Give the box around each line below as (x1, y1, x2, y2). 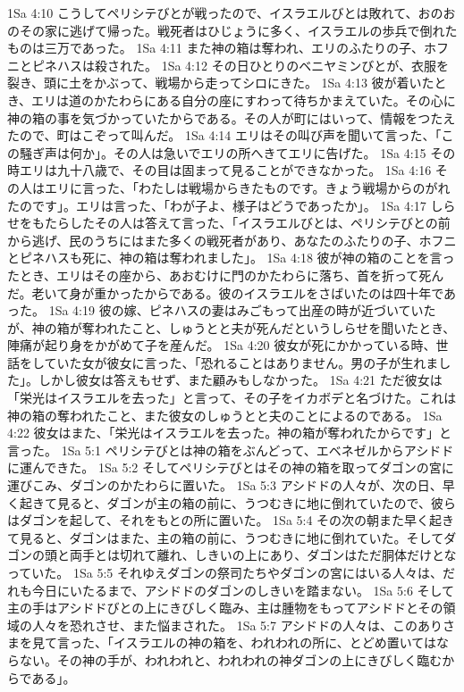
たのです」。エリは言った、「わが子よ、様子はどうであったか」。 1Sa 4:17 (7, 196, 426, 214)
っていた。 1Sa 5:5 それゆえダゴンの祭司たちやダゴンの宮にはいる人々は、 (7, 563, 443, 581)
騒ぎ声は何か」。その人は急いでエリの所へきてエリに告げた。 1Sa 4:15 (19, 143, 426, 162)
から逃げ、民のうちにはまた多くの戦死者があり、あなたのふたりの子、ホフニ (7, 230, 457, 249)
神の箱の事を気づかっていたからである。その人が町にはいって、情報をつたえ (7, 108, 456, 127)
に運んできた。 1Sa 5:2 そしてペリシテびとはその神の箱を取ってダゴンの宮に (7, 458, 454, 477)
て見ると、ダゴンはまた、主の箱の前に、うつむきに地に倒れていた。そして (7, 528, 444, 546)
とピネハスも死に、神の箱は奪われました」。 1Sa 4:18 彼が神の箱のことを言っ (7, 248, 455, 267)
